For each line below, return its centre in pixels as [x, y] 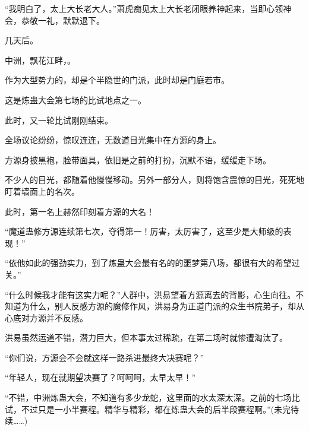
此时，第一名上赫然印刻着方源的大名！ [80, 211]
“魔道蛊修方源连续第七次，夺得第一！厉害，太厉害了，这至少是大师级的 [144, 231]
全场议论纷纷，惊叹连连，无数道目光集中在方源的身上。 [113, 140]
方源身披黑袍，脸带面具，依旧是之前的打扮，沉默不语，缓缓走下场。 [138, 159]
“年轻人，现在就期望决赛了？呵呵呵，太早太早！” [100, 377]
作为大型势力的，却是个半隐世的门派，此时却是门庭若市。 [117, 80]
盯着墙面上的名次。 [42, 191]
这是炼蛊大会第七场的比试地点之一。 [75, 99]
